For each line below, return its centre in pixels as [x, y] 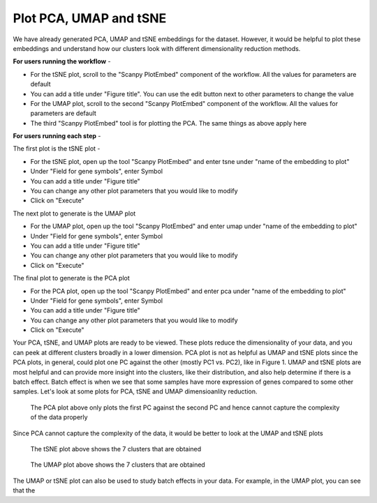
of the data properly [59, 417]
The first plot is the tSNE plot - [57, 149]
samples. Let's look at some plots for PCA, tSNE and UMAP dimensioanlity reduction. [135, 391]
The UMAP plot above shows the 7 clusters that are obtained [118, 465]
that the [24, 490]
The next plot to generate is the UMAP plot [74, 213]
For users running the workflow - [62, 61]
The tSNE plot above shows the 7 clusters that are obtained [116, 449]
